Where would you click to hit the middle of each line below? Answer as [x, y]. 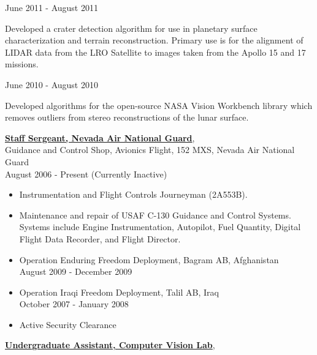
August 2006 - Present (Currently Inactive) [86, 174]
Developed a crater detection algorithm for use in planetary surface [131, 28]
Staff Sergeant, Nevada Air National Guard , [100, 137]
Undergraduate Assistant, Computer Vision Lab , [110, 345]
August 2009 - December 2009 [76, 271]
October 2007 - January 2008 [74, 304]
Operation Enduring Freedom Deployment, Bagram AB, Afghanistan [149, 259]
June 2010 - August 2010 [52, 84]
